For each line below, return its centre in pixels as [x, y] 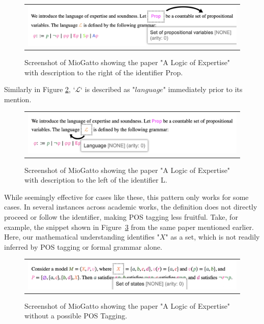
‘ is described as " [108, 89]
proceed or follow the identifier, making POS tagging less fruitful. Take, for [121, 216]
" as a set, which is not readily [213, 237]
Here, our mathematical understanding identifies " [82, 237]
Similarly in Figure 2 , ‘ [40, 89]
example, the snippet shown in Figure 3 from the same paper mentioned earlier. [129, 227]
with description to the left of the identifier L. [96, 180]
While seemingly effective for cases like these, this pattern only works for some [126, 197]
